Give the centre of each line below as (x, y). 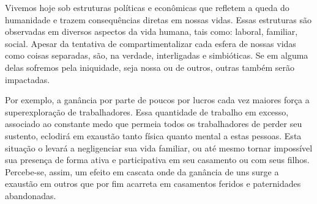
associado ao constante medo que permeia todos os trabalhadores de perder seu (154, 124)
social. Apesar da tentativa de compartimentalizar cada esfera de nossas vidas (151, 43)
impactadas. (28, 79)
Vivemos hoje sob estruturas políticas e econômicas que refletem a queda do (147, 7)
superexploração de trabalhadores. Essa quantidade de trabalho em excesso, (147, 111)
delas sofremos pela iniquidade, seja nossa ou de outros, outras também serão (150, 67)
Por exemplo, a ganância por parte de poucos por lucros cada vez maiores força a (157, 100)
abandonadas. (31, 195)
